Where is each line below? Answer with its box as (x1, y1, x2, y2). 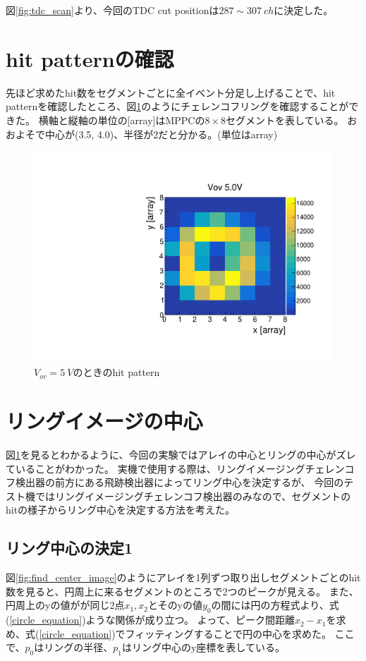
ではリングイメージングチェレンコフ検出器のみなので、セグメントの (35, 488, 351, 503)
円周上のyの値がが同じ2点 (6, 598, 125, 612)
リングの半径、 (44, 640, 114, 655)
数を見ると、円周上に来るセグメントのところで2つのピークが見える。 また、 (6, 583, 359, 598)
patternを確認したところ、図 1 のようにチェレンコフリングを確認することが (6, 99, 349, 114)
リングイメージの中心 (6, 406, 203, 435)
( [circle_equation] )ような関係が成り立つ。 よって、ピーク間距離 (6, 612, 295, 627)
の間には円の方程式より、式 (211, 598, 339, 612)
